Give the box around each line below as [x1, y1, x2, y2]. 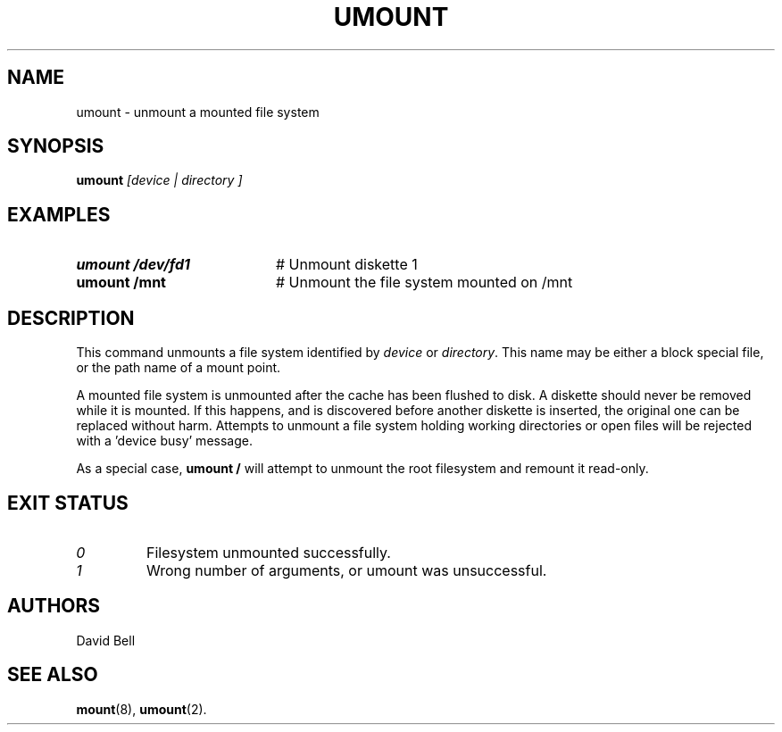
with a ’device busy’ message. [76, 433, 253, 449]
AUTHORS [7, 595, 101, 618]
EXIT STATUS [7, 491, 129, 514]
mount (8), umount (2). [76, 701, 207, 717]
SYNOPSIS [7, 135, 104, 158]
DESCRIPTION [7, 306, 135, 329]
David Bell [76, 632, 136, 648]
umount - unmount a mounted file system [76, 104, 320, 120]
